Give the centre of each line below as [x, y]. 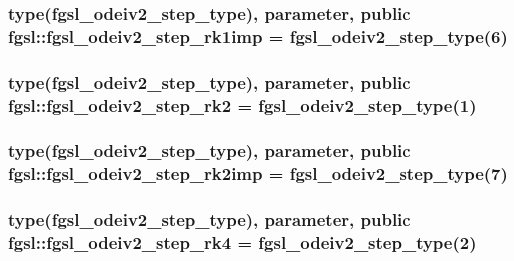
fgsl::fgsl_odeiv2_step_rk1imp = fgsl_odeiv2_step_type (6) [258, 35]
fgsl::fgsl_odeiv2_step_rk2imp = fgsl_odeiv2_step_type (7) [258, 173]
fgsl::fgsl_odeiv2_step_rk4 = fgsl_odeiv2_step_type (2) [242, 242]
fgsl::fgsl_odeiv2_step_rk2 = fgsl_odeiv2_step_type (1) [242, 104]
